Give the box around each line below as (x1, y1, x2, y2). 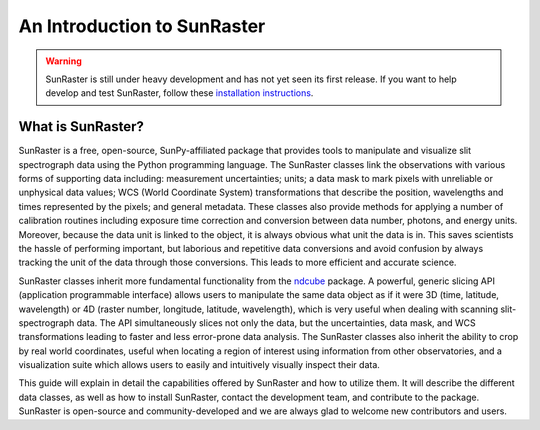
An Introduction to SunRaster (18, 15, 266, 37)
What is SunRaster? (18, 118, 144, 135)
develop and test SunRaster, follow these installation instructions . (45, 87, 314, 99)
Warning (45, 55, 82, 67)
